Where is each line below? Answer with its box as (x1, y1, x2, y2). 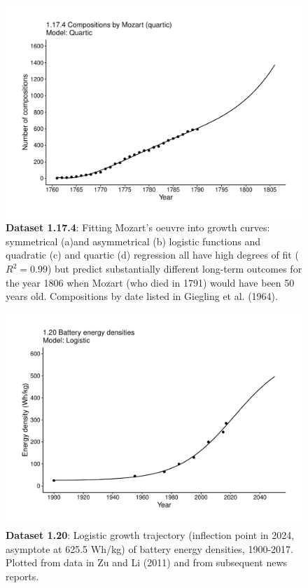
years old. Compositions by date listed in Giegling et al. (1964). (6, 289, 278, 303)
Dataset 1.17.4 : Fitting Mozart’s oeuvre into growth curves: (6, 220, 270, 235)
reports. (6, 568, 39, 583)
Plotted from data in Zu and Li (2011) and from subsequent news (6, 555, 288, 570)
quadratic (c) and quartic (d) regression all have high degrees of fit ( (6, 247, 299, 262)
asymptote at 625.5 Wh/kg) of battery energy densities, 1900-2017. (6, 541, 293, 556)
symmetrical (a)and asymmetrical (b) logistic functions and (6, 233, 260, 248)
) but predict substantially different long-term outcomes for (47, 261, 302, 276)
